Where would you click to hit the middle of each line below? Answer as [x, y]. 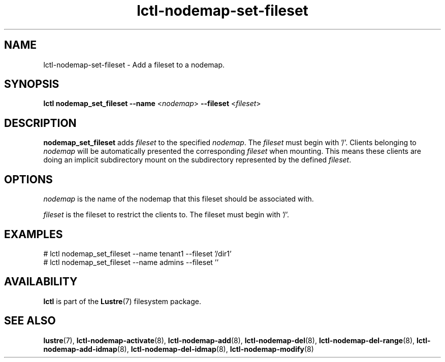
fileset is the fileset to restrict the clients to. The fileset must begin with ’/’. [166, 215]
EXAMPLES [34, 234]
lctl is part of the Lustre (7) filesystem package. [122, 301]
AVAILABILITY [41, 282]
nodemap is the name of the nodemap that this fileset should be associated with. [179, 199]
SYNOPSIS [32, 84]
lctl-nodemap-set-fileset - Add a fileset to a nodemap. [134, 64]
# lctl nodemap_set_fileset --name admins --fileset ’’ [131, 262]
